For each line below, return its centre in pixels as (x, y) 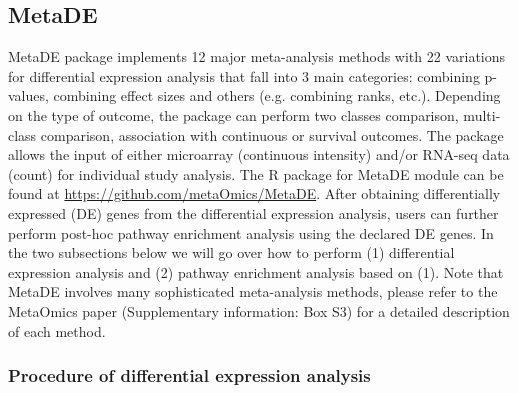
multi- (482, 114)
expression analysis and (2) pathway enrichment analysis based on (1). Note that (256, 271)
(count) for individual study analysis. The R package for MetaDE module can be (256, 173)
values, (28, 95)
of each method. (57, 330)
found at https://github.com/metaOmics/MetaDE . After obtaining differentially (254, 193)
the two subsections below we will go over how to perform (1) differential (231, 252)
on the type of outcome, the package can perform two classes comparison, (233, 114)
